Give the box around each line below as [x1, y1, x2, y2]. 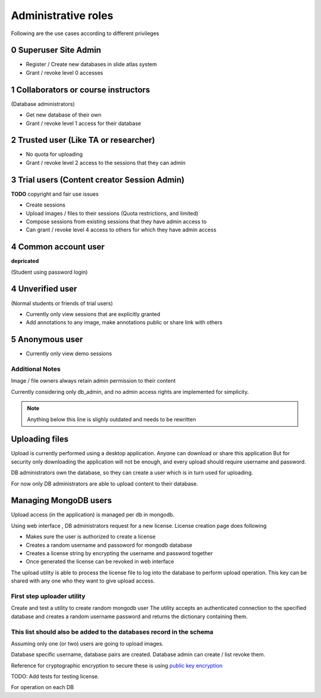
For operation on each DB [11, 684, 74, 691]
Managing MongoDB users [11, 496, 112, 506]
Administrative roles [11, 9, 114, 22]
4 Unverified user [11, 284, 77, 294]
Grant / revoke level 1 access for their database [26, 120, 141, 127]
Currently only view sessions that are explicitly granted [26, 310, 160, 318]
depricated [11, 258, 39, 265]
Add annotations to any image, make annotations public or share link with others [26, 319, 223, 326]
